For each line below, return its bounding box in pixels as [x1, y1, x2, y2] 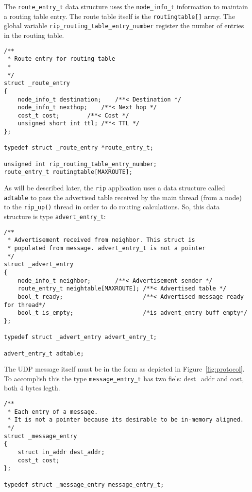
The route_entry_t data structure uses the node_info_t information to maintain [4, 1, 248, 11]
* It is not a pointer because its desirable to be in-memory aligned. [7, 416, 244, 424]
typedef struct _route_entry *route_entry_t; [4, 144, 153, 152]
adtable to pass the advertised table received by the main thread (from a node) [4, 192, 242, 202]
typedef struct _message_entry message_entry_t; [4, 481, 164, 488]
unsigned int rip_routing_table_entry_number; [4, 160, 157, 168]
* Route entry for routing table [7, 55, 116, 63]
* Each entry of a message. [7, 408, 98, 415]
